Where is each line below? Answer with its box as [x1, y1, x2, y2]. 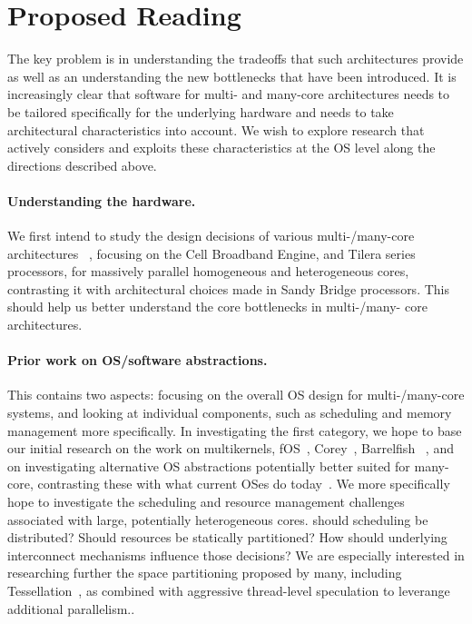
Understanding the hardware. [7, 191, 196, 210]
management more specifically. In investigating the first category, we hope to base [7, 421, 462, 440]
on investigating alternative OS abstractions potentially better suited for [7, 456, 410, 475]
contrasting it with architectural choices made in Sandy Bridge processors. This [7, 279, 449, 298]
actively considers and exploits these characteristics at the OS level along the [7, 138, 436, 157]
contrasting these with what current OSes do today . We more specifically [37, 474, 450, 493]
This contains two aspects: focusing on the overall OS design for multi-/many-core [7, 385, 465, 404]
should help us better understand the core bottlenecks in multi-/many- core [7, 297, 428, 316]
